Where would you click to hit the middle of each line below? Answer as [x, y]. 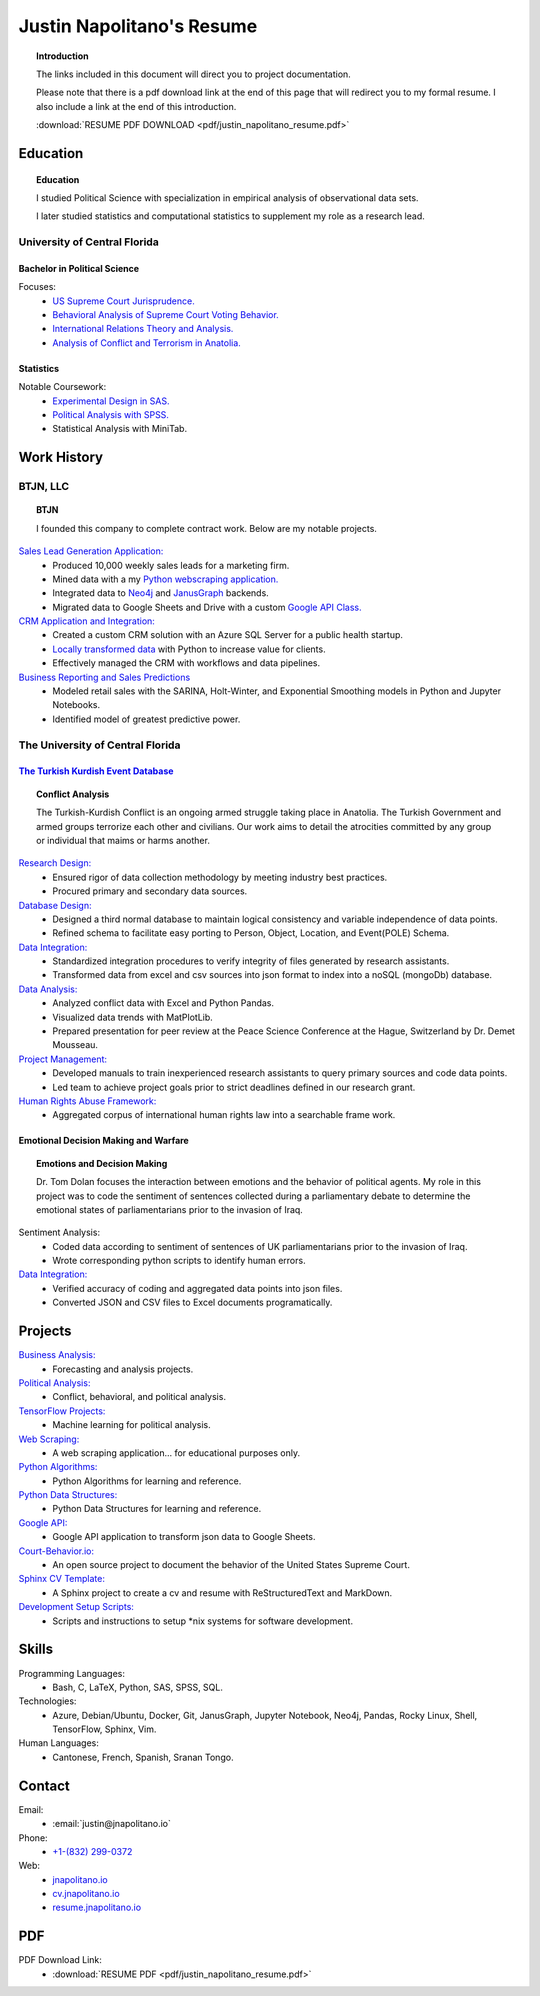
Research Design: [55, 863]
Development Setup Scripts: [76, 1607]
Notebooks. [76, 705]
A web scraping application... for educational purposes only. [176, 1452]
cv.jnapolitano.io [86, 1894]
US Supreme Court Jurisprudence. [123, 301]
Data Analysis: [48, 989]
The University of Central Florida [99, 745]
